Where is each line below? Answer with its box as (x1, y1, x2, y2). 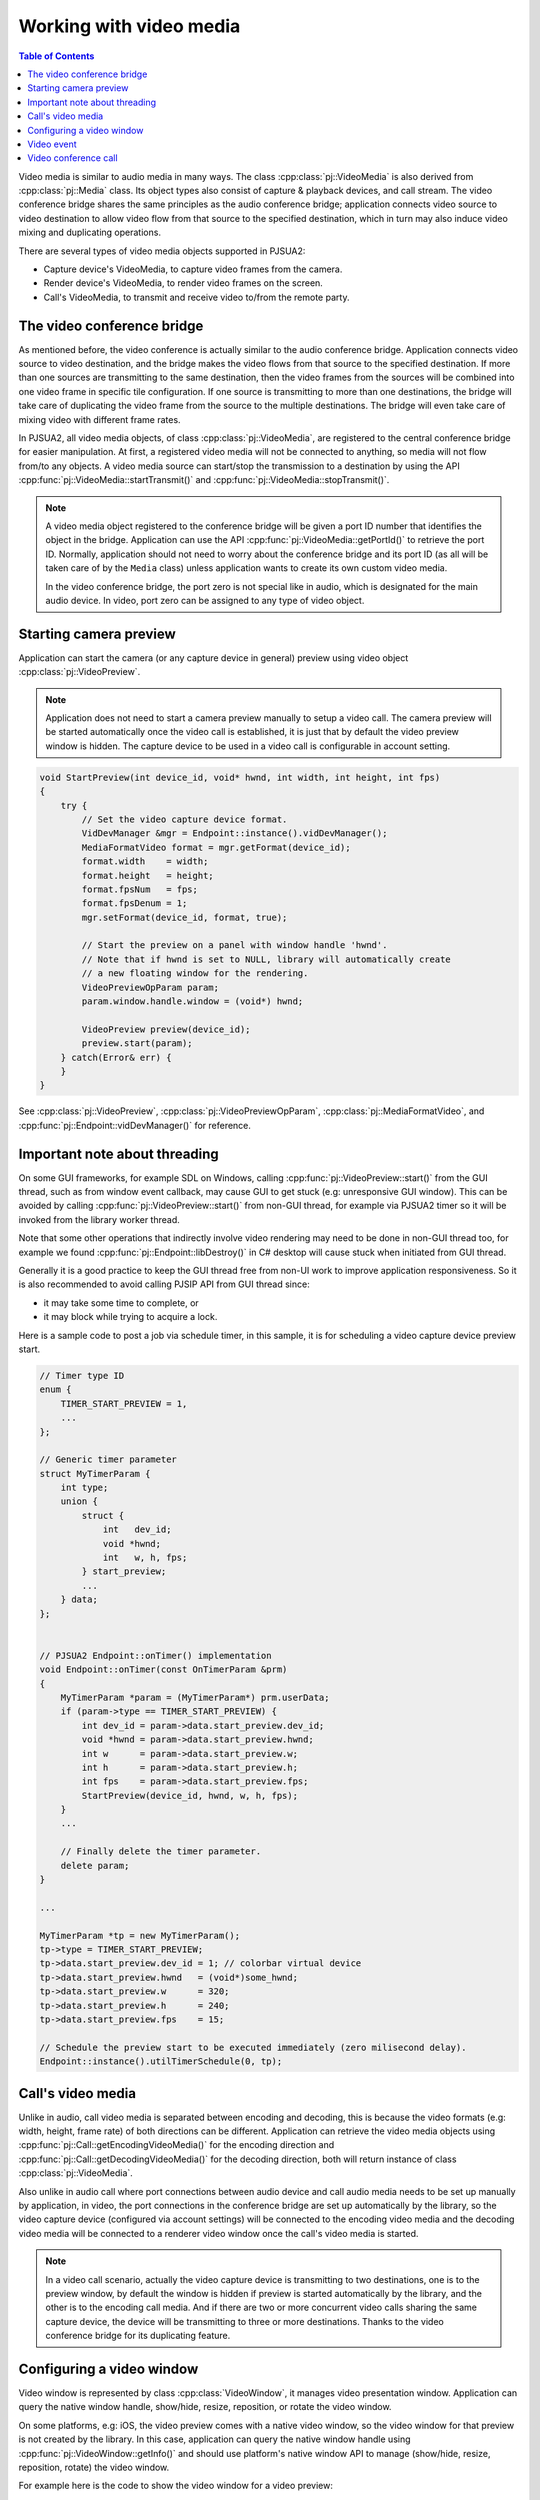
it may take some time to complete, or (43, 1296, 199, 1309)
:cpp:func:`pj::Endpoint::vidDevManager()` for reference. (18, 1119, 252, 1131)
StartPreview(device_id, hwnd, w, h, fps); (81, 1790, 299, 1801)
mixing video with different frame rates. (18, 413, 181, 425)
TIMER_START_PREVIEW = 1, (60, 1398, 188, 1409)
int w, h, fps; (102, 1552, 188, 1564)
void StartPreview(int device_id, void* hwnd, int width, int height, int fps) (39, 771, 441, 783)
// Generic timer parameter (39, 1454, 177, 1465)
